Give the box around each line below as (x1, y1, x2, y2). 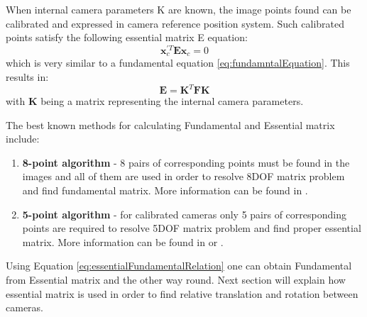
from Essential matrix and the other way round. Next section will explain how (6, 272, 346, 287)
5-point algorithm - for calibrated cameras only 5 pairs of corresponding (22, 206, 346, 221)
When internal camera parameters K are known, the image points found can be (6, 2, 351, 16)
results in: (6, 69, 49, 84)
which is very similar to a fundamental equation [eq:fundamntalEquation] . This (6, 55, 350, 70)
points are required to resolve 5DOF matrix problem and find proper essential (22, 221, 361, 235)
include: (6, 131, 40, 146)
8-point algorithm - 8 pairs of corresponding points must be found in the (22, 155, 350, 169)
